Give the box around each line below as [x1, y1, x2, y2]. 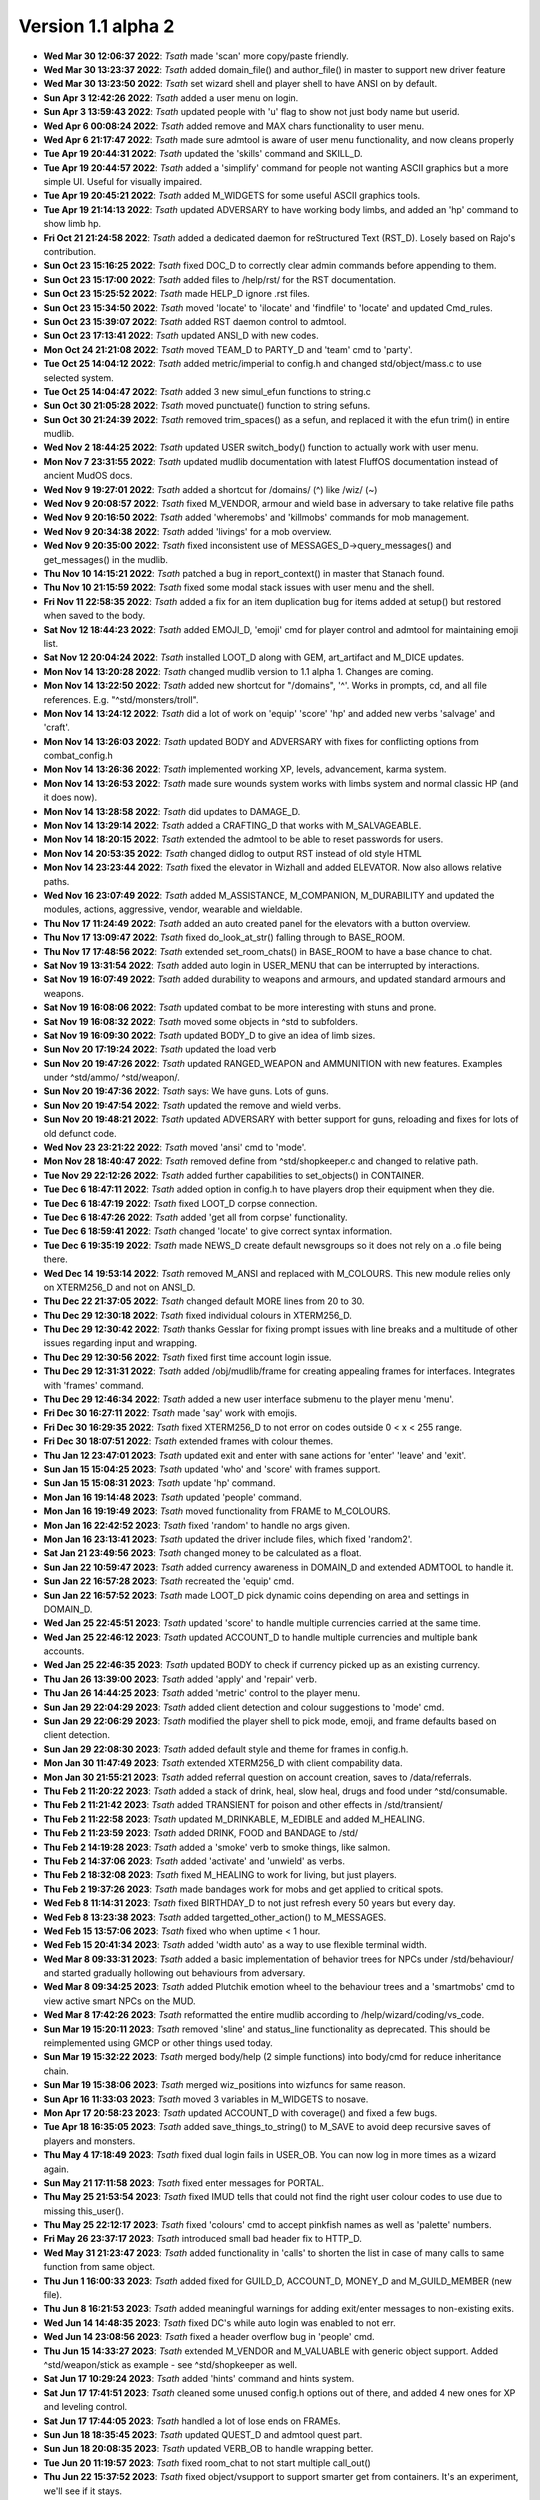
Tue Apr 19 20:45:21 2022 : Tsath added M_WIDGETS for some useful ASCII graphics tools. [43, 190, 421, 202]
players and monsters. [43, 2135, 136, 2147]
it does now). [43, 791, 98, 804]
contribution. [43, 246, 97, 258]
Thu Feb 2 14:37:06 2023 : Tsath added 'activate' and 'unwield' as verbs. [43, 1855, 345, 1867]
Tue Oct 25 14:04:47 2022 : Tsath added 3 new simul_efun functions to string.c [43, 385, 372, 397]
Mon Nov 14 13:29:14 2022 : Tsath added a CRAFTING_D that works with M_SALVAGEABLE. [43, 820, 422, 832]
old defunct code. [43, 1127, 117, 1139]
